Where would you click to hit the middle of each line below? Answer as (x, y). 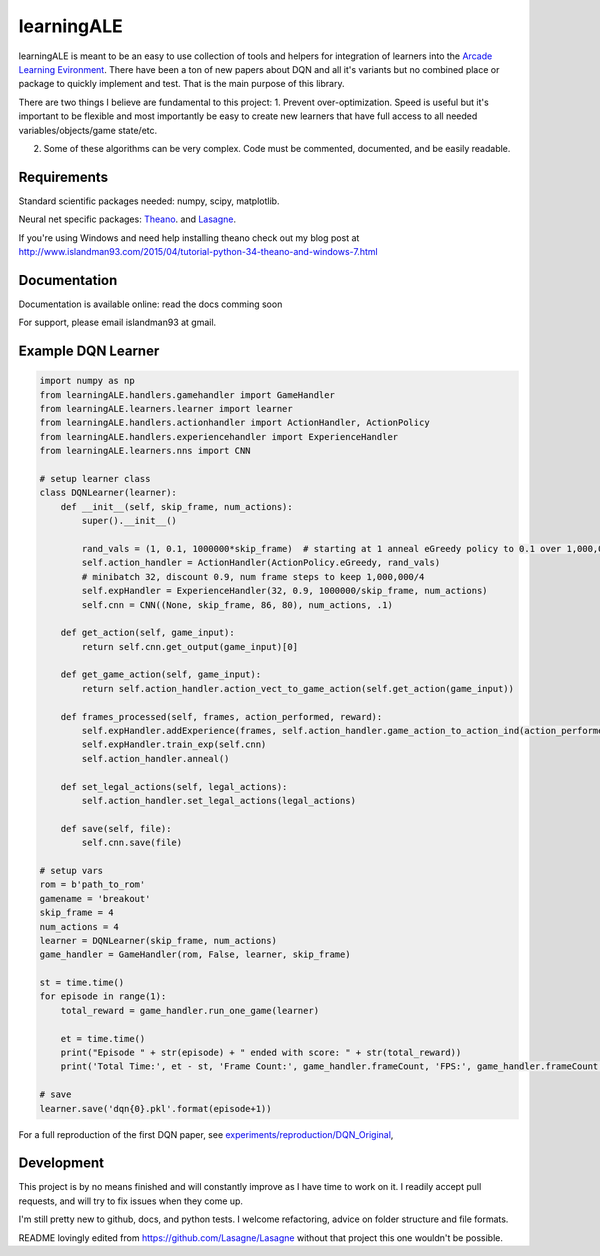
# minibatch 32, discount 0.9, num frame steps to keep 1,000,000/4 (253, 576)
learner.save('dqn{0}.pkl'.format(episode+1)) (155, 1108)
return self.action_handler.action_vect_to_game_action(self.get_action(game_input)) (298, 688)
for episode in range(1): (103, 996)
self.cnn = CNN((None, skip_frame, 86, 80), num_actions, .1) (237, 604)
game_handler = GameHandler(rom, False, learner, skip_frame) (195, 954)
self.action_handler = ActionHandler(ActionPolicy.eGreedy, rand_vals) (261, 563)
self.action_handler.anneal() (155, 758)
